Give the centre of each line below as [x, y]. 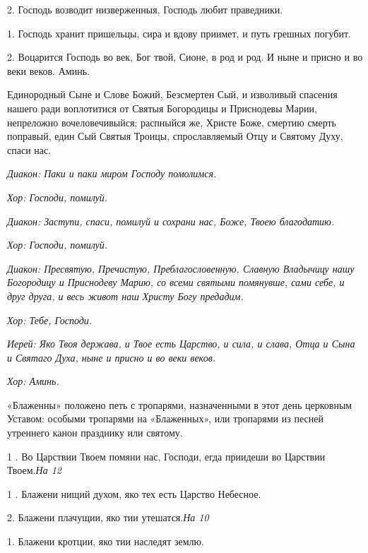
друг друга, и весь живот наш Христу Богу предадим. [125, 296]
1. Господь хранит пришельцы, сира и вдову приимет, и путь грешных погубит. [179, 33]
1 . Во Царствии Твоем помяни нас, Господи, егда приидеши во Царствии [166, 456]
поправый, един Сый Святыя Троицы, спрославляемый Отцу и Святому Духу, [175, 136]
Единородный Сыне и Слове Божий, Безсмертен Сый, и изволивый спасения [172, 94]
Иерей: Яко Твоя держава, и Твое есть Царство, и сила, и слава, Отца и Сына [181, 344]
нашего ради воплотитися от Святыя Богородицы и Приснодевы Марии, [162, 108]
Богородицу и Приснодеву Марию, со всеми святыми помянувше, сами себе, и [176, 282]
